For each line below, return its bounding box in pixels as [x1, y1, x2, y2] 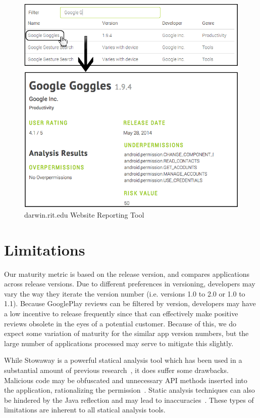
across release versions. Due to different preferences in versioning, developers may [4, 278, 255, 289]
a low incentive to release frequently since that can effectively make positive [4, 308, 238, 318]
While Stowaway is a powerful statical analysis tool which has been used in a [4, 355, 242, 365]
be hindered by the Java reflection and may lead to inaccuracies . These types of [4, 394, 254, 405]
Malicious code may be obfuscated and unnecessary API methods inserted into [4, 374, 247, 385]
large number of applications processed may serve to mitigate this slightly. [4, 338, 234, 348]
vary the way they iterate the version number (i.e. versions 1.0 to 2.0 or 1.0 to [4, 288, 245, 299]
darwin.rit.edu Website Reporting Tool [24, 209, 144, 220]
